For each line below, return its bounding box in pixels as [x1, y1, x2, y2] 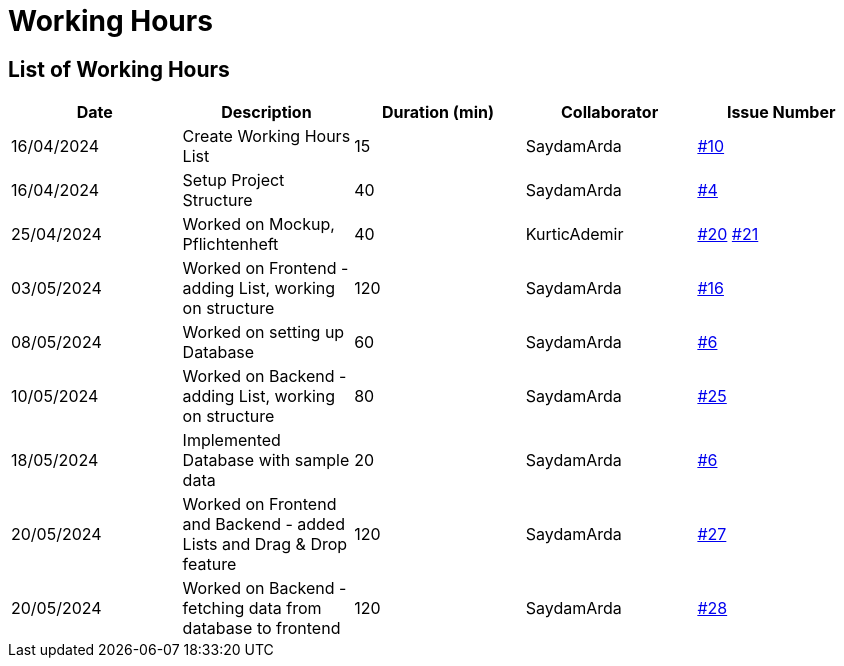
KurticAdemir [525, 224, 624, 245]
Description [221, 102, 312, 123]
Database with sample [182, 450, 350, 471]
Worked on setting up [182, 322, 345, 343]
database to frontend [182, 618, 341, 639]
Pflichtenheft [182, 234, 279, 255]
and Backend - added [182, 514, 345, 535]
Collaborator [561, 102, 659, 123]
